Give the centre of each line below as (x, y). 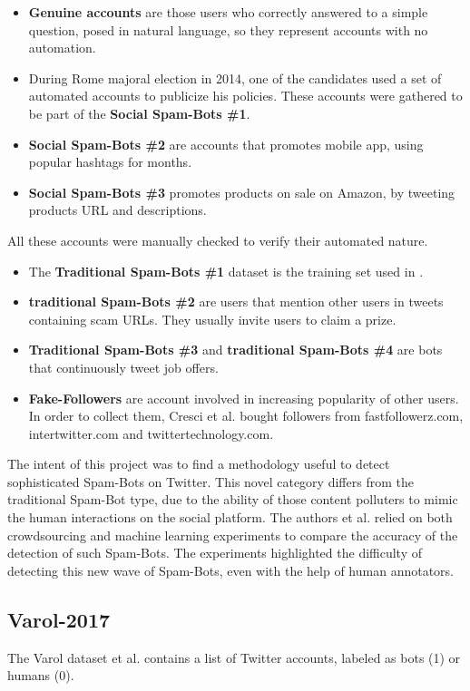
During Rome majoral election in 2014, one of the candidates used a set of (235, 78)
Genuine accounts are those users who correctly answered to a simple (228, 12)
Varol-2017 (59, 619)
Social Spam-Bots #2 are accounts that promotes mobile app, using (226, 144)
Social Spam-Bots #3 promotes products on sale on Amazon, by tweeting (242, 192)
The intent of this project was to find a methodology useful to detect (199, 464)
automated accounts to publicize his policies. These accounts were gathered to (245, 96)
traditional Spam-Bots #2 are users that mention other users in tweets (236, 302)
